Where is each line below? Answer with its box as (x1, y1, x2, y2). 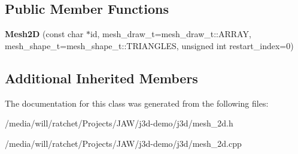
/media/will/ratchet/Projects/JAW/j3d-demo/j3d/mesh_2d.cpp (5, 137, 242, 149)
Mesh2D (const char (5, 28, 84, 40)
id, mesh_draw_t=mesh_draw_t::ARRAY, (90, 28, 251, 40)
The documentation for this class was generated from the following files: (5, 96, 269, 109)
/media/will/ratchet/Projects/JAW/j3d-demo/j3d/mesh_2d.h (5, 117, 233, 129)
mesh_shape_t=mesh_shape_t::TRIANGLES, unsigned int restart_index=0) (5, 39, 294, 52)
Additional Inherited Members (5, 68, 198, 87)
